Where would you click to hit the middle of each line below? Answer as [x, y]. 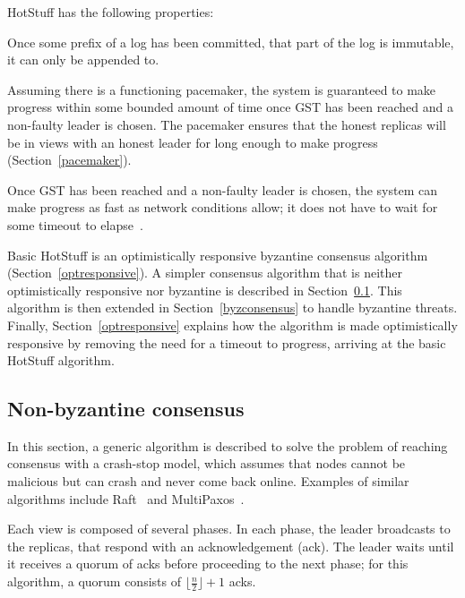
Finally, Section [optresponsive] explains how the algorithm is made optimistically [232, 325]
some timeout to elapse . [75, 224]
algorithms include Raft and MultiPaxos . [126, 498]
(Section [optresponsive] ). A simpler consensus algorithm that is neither [205, 273]
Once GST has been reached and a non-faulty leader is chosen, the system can [223, 189]
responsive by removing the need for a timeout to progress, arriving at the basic [227, 342]
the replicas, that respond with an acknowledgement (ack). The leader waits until [231, 546]
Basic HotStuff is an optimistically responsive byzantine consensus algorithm [218, 255]
